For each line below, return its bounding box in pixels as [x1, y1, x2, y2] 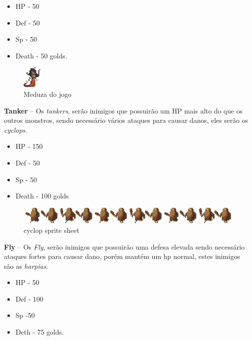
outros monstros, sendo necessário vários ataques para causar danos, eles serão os [4, 115, 248, 125]
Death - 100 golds [15, 191, 69, 201]
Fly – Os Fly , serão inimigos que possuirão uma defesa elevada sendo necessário [4, 241, 245, 252]
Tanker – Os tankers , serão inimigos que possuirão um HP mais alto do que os [4, 105, 243, 115]
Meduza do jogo [24, 88, 72, 99]
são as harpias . [4, 260, 48, 271]
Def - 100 [15, 293, 43, 304]
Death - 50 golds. [15, 50, 67, 60]
